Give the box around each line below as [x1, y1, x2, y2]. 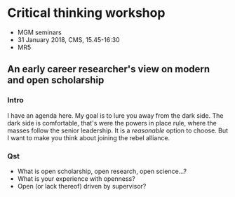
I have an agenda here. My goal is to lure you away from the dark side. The [7, 111, 224, 120]
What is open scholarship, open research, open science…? [17, 167, 187, 175]
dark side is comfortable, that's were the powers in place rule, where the [7, 118, 217, 127]
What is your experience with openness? [17, 174, 135, 183]
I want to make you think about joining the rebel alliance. [7, 133, 170, 142]
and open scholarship [7, 74, 105, 86]
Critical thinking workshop [7, 5, 166, 21]
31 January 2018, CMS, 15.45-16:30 [17, 35, 121, 43]
